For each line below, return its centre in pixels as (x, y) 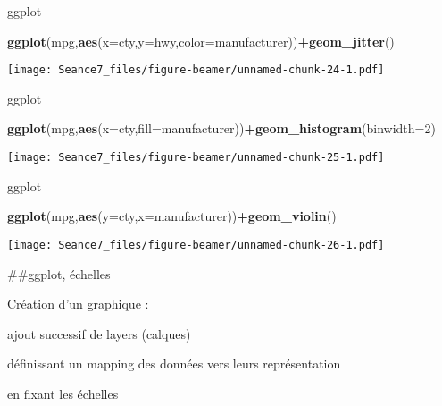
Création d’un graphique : (78, 304)
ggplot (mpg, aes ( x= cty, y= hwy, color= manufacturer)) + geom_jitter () (201, 41)
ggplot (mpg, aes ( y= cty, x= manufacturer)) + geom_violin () (172, 216)
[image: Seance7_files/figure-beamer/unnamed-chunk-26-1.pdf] (196, 245)
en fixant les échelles (63, 393)
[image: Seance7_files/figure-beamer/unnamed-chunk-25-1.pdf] (196, 158)
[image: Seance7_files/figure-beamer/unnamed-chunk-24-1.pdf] (196, 70)
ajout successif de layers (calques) (99, 333)
